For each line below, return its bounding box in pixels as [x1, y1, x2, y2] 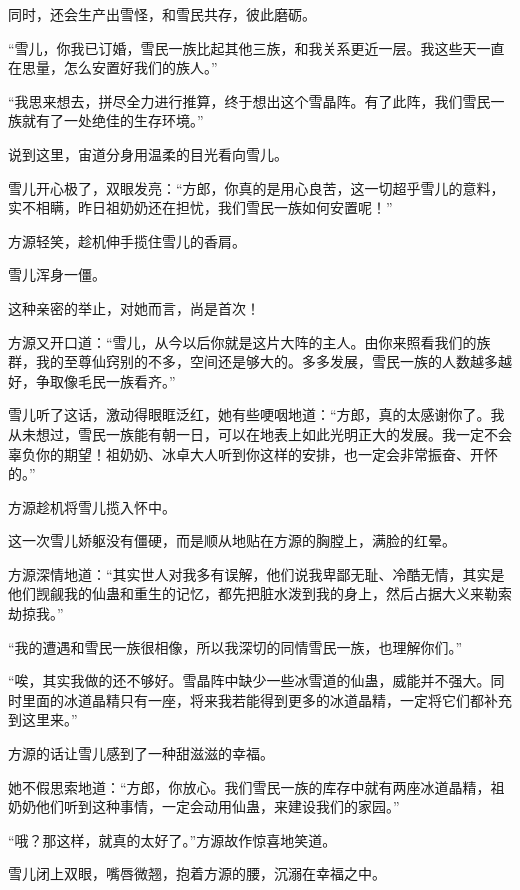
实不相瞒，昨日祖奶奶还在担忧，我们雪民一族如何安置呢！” [8, 197, 393, 218]
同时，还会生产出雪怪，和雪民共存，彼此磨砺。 [8, 4, 316, 24]
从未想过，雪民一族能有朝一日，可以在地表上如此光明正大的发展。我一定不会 [8, 423, 512, 444]
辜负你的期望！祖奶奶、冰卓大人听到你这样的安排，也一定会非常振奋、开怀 [8, 443, 498, 464]
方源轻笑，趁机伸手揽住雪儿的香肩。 [8, 230, 246, 251]
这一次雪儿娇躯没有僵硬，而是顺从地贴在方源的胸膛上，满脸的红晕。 [8, 530, 456, 551]
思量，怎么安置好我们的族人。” [21, 57, 218, 78]
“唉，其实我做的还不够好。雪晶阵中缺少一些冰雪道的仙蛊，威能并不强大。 [8, 670, 491, 691]
